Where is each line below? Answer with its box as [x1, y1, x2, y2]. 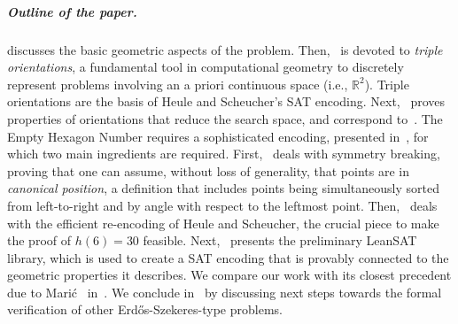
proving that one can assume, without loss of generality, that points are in [7, 161, 409, 180]
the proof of [7, 231, 72, 250]
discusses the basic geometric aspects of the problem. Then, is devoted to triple [7, 40, 443, 58]
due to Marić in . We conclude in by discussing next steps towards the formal [7, 282, 442, 301]
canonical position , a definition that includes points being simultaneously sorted [7, 179, 439, 197]
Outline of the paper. [7, 2, 137, 20]
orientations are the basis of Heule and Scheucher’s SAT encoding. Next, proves [7, 92, 446, 111]
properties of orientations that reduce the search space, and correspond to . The [7, 109, 443, 127]
